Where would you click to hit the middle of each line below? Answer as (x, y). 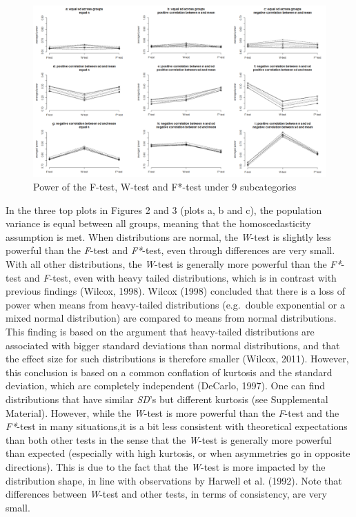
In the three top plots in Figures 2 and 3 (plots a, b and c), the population (164, 209)
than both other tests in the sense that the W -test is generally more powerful (169, 439)
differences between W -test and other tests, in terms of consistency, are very (166, 494)
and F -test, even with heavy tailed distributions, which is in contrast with (180, 277)
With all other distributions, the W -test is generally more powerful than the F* (174, 264)
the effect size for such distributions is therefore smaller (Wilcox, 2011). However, (177, 359)
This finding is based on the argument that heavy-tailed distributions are (160, 331)
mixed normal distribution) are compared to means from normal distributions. (171, 318)
